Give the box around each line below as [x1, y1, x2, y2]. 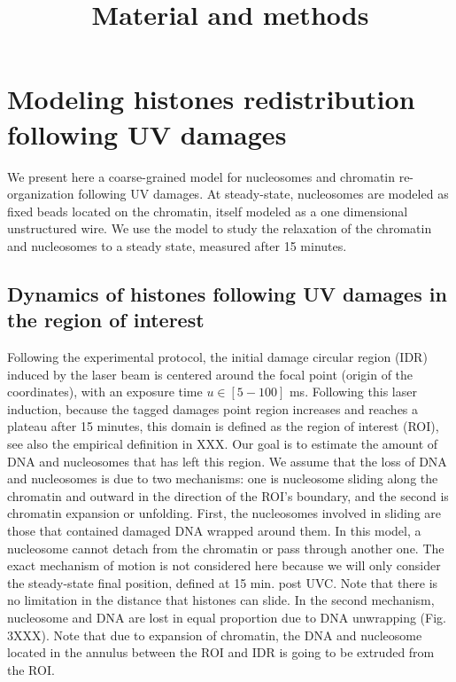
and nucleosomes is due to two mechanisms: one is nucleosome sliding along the [7, 469, 438, 488]
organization [7, 184, 74, 203]
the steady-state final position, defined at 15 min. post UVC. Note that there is [7, 573, 438, 592]
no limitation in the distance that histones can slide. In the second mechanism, [7, 591, 435, 609]
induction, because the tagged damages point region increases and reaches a [7, 399, 419, 418]
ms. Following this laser [289, 382, 417, 401]
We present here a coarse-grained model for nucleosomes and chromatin [7, 167, 396, 185]
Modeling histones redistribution [7, 81, 415, 117]
